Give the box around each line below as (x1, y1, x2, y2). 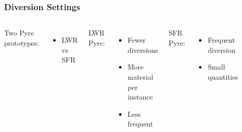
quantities (208, 72, 238, 82)
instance (127, 91, 153, 102)
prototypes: (4, 37, 39, 48)
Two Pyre (4, 27, 34, 38)
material (127, 72, 153, 82)
